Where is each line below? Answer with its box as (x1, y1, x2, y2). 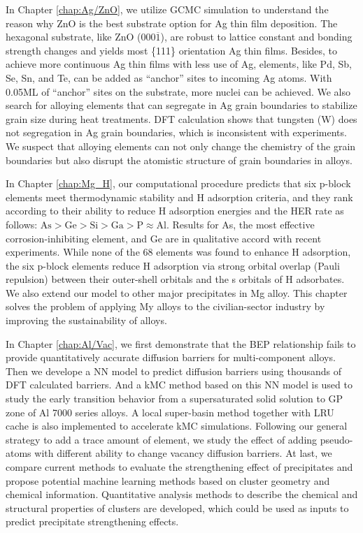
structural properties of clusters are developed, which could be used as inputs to (6, 500, 349, 515)
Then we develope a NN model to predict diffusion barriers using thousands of (6, 363, 342, 378)
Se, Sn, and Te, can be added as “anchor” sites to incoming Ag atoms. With (6, 70, 332, 85)
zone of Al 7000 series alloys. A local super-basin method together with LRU (6, 404, 334, 419)
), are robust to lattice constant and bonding (160, 29, 353, 44)
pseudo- (320, 432, 353, 446)
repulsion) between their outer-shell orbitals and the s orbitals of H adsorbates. (6, 272, 345, 286)
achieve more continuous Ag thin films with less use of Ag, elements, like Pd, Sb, (6, 57, 352, 71)
